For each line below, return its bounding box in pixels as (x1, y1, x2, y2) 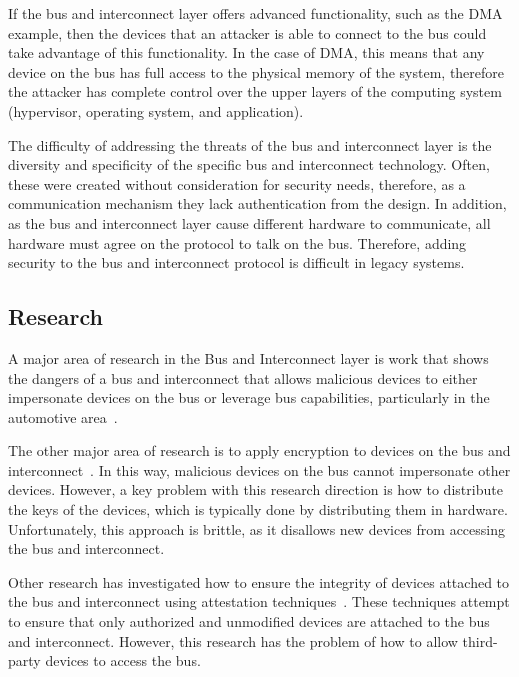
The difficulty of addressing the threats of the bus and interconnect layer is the (8, 134, 492, 155)
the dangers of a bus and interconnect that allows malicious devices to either (8, 367, 478, 388)
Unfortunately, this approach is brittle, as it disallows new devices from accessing (8, 518, 505, 539)
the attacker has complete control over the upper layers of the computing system (8, 81, 502, 102)
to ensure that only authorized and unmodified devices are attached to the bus (8, 611, 490, 632)
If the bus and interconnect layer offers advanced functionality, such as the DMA (8, 3, 503, 23)
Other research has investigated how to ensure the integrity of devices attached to (8, 571, 510, 592)
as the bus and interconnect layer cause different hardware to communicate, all (8, 212, 491, 233)
